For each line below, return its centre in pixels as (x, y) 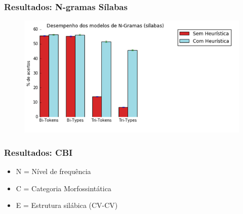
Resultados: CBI (38, 152)
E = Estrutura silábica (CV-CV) (67, 205)
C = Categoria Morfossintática (64, 188)
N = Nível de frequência (53, 171)
